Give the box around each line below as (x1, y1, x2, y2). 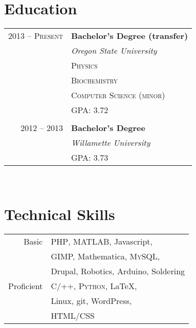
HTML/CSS (51, 309, 95, 321)
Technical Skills (4, 203, 115, 224)
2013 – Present (8, 30, 63, 42)
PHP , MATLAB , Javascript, (51, 235, 153, 247)
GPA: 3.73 (71, 151, 108, 164)
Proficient (8, 279, 43, 292)
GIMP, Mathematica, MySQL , (51, 250, 160, 262)
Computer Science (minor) (71, 89, 165, 101)
